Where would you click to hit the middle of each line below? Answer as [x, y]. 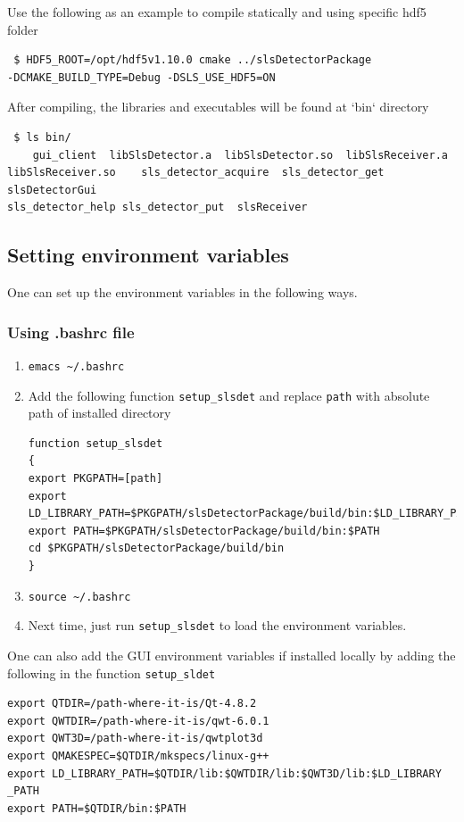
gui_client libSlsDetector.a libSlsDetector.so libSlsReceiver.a [240, 155]
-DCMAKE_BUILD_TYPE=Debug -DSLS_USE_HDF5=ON [141, 77]
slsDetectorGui [52, 190]
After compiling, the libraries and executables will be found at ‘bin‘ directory [218, 107]
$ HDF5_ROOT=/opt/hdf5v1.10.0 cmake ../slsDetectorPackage [193, 60]
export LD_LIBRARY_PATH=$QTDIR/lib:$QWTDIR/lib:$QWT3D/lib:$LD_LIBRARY [224, 773]
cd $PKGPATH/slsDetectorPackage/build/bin [156, 548]
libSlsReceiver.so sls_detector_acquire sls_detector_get [196, 173]
